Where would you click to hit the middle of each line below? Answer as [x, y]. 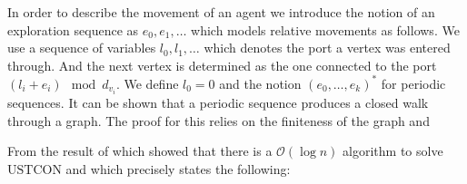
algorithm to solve [393, 151]
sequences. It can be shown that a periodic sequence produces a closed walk [218, 102]
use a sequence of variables [82, 48]
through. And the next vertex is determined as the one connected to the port [222, 65]
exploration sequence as [73, 29]
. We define [147, 83]
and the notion [260, 83]
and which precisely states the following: [178, 168]
